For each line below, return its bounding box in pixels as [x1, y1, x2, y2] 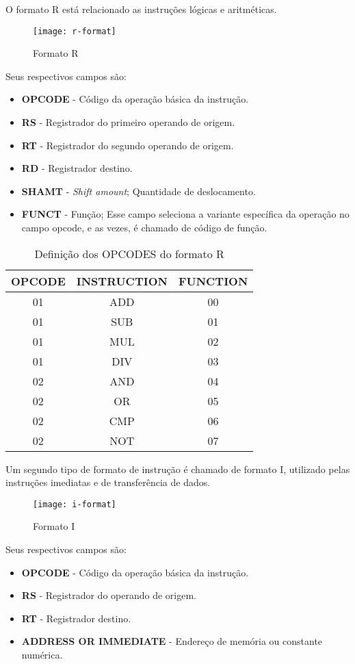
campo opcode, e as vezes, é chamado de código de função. [21, 220, 267, 234]
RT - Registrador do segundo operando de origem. [21, 138, 234, 152]
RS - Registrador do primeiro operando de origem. [21, 115, 235, 129]
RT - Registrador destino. [21, 611, 131, 625]
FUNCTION [178, 272, 248, 289]
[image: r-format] [33, 26, 116, 36]
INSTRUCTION [76, 272, 168, 289]
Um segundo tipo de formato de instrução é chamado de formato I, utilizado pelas [5, 461, 350, 476]
